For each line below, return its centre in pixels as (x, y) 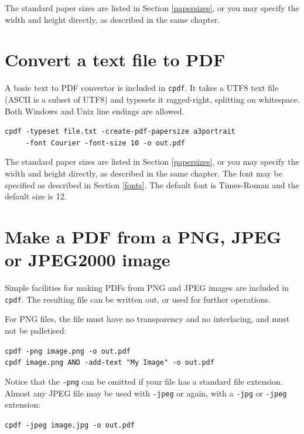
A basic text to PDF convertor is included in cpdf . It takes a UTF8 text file (142, 88)
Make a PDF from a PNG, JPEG (143, 237)
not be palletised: (36, 330)
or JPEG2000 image (88, 260)
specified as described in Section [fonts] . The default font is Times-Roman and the (152, 184)
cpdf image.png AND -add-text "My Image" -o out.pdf (110, 363)
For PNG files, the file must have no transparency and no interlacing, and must (147, 319)
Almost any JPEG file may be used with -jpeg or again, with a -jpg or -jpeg (146, 393)
